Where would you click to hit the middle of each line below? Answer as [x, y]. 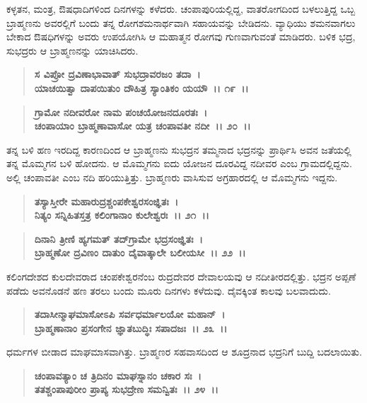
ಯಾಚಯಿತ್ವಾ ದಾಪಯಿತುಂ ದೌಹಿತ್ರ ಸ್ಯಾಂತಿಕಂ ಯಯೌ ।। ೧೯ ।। [141, 87]
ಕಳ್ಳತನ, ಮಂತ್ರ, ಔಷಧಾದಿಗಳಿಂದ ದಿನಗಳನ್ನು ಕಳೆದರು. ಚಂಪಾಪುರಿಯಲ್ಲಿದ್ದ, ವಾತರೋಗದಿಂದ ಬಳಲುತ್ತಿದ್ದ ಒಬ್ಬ [181, 8]
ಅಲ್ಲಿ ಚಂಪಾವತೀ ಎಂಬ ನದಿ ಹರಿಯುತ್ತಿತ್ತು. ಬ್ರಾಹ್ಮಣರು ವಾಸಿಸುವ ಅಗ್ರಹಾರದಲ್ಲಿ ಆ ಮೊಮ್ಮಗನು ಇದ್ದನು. [172, 177]
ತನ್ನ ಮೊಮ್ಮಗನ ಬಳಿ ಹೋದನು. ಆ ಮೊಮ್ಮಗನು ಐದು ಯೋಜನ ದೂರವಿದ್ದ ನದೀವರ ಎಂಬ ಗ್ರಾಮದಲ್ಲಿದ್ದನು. [179, 163]
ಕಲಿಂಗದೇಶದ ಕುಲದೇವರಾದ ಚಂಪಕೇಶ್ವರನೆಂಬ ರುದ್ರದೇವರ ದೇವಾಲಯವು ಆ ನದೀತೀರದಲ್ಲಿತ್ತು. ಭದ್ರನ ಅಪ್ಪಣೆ [181, 276]
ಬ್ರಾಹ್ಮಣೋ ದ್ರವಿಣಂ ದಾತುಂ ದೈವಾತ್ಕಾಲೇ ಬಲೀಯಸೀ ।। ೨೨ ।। [140, 252]
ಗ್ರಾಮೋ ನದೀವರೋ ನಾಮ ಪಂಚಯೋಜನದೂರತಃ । [121, 112]
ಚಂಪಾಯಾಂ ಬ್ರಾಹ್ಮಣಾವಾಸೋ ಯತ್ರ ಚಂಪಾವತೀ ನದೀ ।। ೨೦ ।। [142, 126]
